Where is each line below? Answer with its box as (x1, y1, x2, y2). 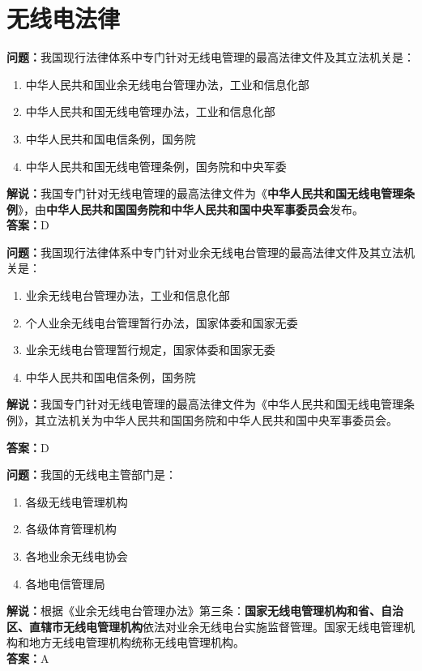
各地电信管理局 (25, 575, 105, 592)
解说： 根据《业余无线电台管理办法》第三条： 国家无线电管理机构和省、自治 (6, 602, 403, 619)
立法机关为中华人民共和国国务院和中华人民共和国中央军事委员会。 (45, 412, 398, 429)
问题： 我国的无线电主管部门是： (6, 466, 177, 483)
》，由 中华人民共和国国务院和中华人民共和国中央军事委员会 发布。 (18, 200, 364, 217)
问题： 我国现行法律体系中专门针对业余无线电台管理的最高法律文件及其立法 (6, 243, 403, 260)
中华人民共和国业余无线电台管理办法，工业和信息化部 (25, 75, 309, 92)
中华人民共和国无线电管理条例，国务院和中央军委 (25, 157, 287, 174)
